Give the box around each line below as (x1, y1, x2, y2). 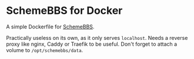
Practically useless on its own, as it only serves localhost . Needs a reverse (6, 34, 188, 41)
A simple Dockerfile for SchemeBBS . (6, 23, 95, 30)
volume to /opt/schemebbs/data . (6, 46, 83, 53)
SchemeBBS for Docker (6, 4, 123, 17)
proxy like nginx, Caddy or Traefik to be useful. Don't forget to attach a (6, 40, 178, 47)
